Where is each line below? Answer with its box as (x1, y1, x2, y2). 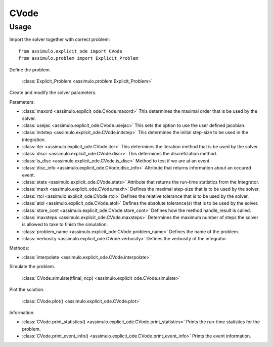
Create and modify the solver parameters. (9, 90, 97, 96)
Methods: (9, 245, 30, 251)
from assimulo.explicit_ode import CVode (18, 48, 122, 54)
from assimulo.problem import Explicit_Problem (18, 56, 139, 61)
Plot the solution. (9, 286, 45, 293)
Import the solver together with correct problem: (9, 36, 110, 42)
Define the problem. (9, 66, 51, 73)
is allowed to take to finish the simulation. (22, 222, 108, 228)
